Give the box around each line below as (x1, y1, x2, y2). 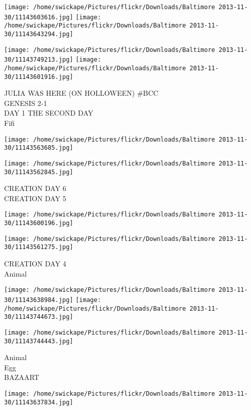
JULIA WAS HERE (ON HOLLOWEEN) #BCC (4, 88, 159, 98)
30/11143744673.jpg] (4, 313, 74, 321)
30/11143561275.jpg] (4, 243, 74, 251)
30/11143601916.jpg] (4, 73, 74, 80)
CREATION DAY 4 (4, 258, 67, 269)
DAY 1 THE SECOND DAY (4, 107, 93, 118)
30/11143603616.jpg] (4, 13, 74, 21)
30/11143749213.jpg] (4, 56, 74, 64)
